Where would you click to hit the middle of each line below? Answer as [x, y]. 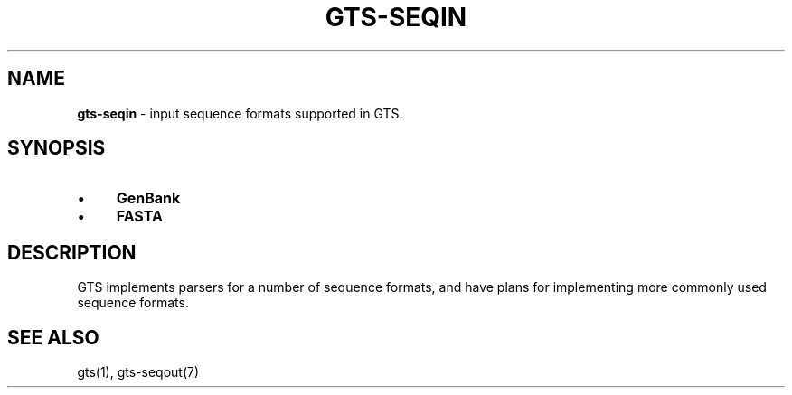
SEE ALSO [53, 337]
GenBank [148, 198]
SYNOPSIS [57, 148]
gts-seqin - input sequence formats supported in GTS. [240, 113]
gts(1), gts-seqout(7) [138, 372]
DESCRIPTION [72, 252]
